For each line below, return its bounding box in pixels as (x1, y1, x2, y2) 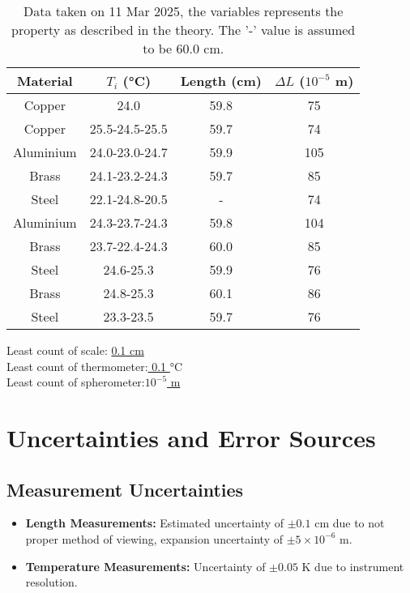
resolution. (25, 574, 78, 591)
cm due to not (314, 514, 385, 531)
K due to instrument (301, 557, 404, 574)
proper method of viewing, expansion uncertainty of (25, 530, 283, 547)
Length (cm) (180, 71, 262, 90)
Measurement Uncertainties (6, 476, 244, 501)
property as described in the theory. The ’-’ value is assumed (11, 20, 356, 39)
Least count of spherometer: (6, 373, 145, 390)
